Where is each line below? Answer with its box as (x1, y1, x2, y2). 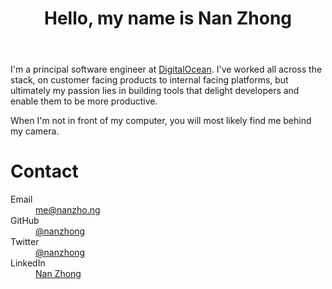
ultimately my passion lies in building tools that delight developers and (10, 85, 300, 97)
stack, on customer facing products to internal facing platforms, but (10, 74, 289, 86)
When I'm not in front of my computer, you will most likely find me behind (10, 115, 312, 127)
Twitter (10, 236, 40, 248)
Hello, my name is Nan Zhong (43, 7, 293, 30)
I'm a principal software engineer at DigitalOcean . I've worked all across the (10, 63, 323, 76)
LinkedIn (10, 257, 46, 269)
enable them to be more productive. (10, 95, 158, 107)
